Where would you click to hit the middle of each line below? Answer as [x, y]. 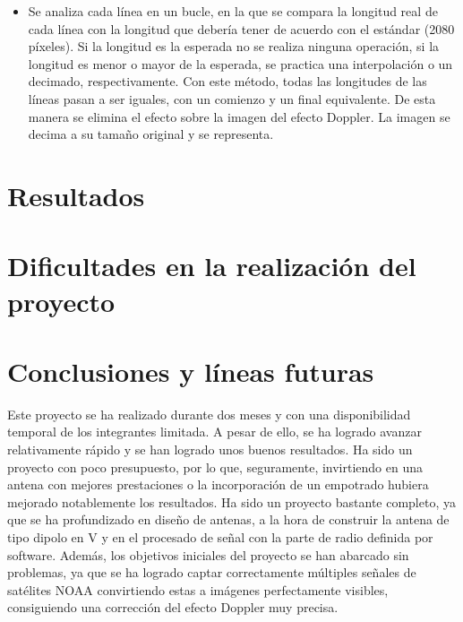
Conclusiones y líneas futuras [191, 371]
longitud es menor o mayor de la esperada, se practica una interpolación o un [240, 63]
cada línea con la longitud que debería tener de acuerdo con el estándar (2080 [241, 28]
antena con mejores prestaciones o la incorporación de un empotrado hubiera [218, 484]
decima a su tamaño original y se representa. [151, 134]
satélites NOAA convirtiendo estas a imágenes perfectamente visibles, [198, 589]
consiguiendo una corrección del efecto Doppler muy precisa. [173, 607]
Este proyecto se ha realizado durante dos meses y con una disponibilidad [209, 414]
